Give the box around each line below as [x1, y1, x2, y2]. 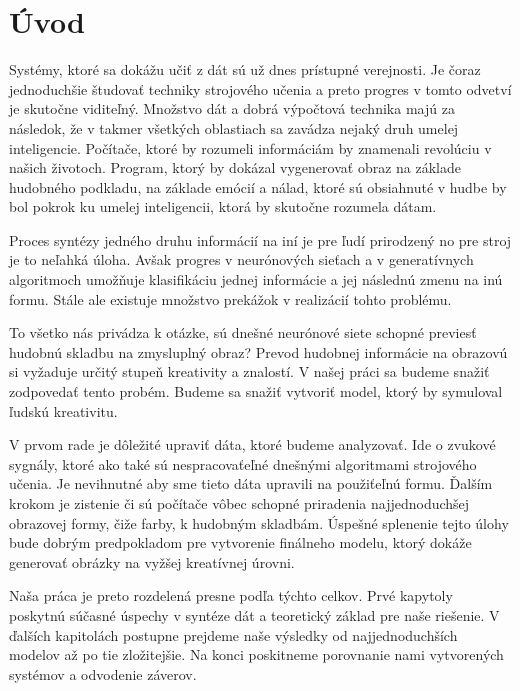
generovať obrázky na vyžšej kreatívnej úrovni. [9, 551, 295, 572]
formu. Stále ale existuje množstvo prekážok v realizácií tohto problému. [9, 288, 452, 309]
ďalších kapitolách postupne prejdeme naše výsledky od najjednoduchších [9, 624, 458, 645]
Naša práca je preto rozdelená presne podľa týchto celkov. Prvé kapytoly [9, 585, 453, 606]
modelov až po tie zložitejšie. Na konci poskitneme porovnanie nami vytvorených [9, 644, 504, 665]
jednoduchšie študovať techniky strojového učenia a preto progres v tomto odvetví [9, 78, 512, 99]
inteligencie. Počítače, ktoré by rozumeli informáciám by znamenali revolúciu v [9, 137, 492, 158]
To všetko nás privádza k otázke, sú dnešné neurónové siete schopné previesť [9, 322, 477, 343]
